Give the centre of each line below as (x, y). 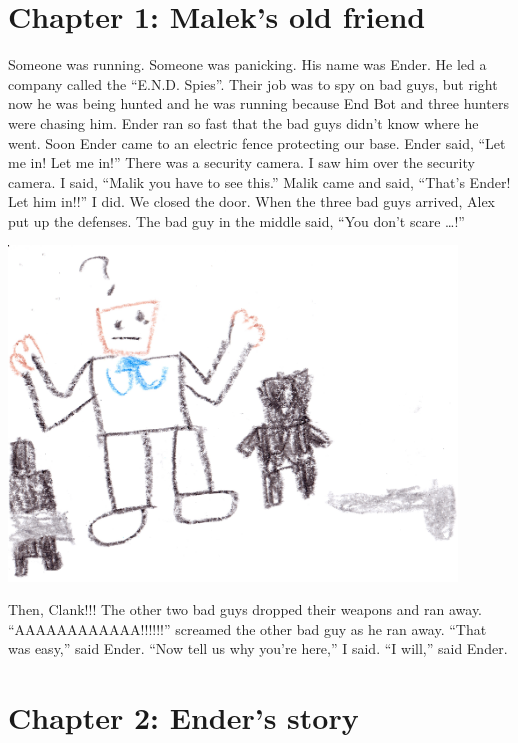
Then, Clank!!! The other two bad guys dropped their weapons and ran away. (245, 609)
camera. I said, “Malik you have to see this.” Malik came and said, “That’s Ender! (259, 181)
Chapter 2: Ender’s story (183, 717)
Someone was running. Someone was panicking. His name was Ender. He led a (247, 64)
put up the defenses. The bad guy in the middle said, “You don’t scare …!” (236, 220)
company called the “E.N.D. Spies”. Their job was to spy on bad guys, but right (253, 83)
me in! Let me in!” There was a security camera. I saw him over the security (241, 162)
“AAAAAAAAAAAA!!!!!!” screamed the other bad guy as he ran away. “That (247, 628)
